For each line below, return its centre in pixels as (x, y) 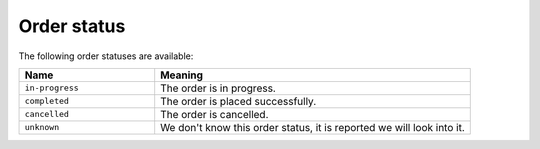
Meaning (182, 75)
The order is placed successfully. (238, 101)
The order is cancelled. (214, 114)
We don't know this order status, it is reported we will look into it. (312, 127)
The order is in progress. (218, 88)
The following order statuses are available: (106, 56)
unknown (42, 127)
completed (47, 101)
